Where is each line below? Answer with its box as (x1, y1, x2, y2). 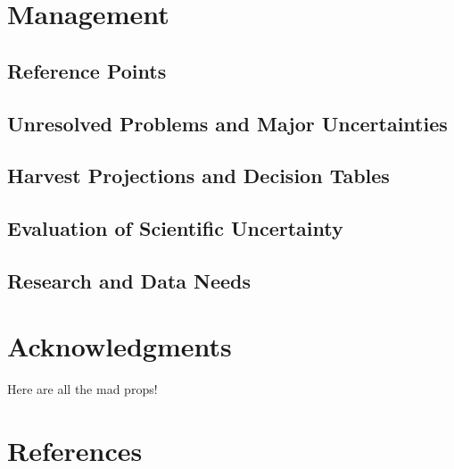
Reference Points (7, 56, 167, 84)
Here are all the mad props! (7, 380, 158, 398)
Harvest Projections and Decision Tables (7, 162, 390, 189)
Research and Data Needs (7, 266, 252, 294)
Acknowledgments (7, 328, 232, 364)
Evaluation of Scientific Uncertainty (7, 214, 343, 242)
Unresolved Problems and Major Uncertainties (7, 109, 448, 137)
